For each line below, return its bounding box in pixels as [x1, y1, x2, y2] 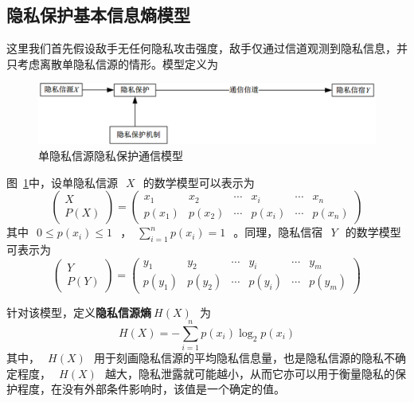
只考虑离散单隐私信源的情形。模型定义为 [6, 55, 218, 72]
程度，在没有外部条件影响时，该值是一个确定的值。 [17, 381, 285, 397]
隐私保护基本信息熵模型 [6, 2, 190, 27]
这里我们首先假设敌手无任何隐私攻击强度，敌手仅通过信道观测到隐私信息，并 [6, 40, 408, 57]
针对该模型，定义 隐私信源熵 [6, 303, 151, 320]
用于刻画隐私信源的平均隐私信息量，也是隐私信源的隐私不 [93, 349, 395, 366]
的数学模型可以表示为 [143, 174, 255, 190]
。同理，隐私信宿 [233, 224, 323, 240]
